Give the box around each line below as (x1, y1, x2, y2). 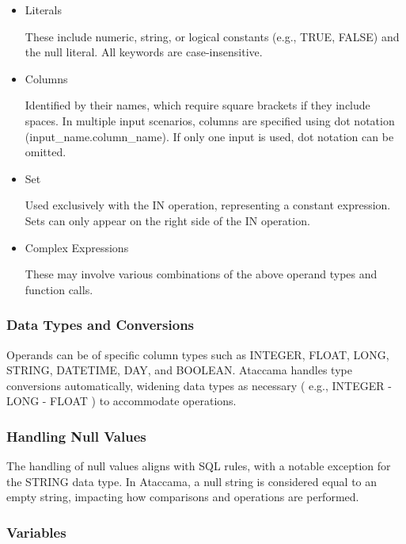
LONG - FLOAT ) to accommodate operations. (6, 393, 237, 409)
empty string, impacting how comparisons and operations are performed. (6, 488, 359, 505)
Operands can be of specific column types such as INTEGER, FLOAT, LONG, (6, 346, 389, 362)
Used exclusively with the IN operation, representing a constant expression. (25, 197, 391, 213)
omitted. (25, 144, 66, 160)
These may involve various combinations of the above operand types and (25, 266, 378, 282)
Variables (6, 522, 66, 542)
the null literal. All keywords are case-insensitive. (25, 44, 263, 60)
